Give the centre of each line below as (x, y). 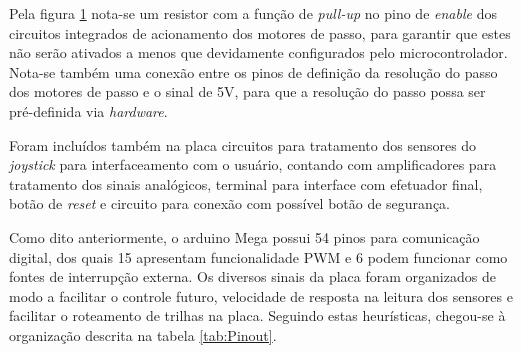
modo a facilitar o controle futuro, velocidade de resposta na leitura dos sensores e (261, 295)
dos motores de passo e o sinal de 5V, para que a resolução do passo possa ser (247, 91)
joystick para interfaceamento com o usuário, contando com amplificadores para (253, 164)
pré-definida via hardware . (88, 110)
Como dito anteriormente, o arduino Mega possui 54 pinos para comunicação (244, 236)
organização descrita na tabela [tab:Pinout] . (143, 334)
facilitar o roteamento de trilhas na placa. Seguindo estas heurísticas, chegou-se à (257, 315)
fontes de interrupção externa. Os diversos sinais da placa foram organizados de (252, 276)
